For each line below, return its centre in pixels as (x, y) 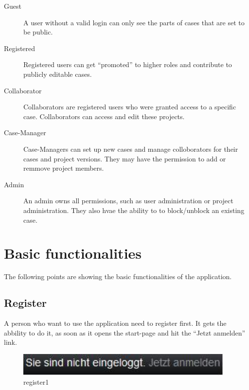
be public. (38, 32)
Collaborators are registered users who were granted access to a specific (130, 107)
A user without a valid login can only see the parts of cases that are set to (134, 22)
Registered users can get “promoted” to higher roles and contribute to (128, 64)
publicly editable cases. (58, 74)
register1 (36, 382)
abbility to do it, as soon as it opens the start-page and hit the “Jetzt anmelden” (125, 332)
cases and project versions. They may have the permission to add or (125, 158)
